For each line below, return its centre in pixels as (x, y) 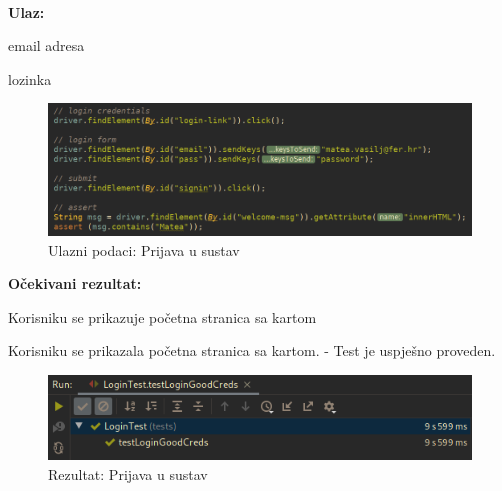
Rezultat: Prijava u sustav (128, 473)
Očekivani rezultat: (75, 283)
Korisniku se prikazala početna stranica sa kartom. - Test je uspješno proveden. (252, 350)
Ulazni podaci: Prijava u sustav (144, 249)
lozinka (30, 78)
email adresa (46, 45)
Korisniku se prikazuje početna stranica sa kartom (162, 316)
